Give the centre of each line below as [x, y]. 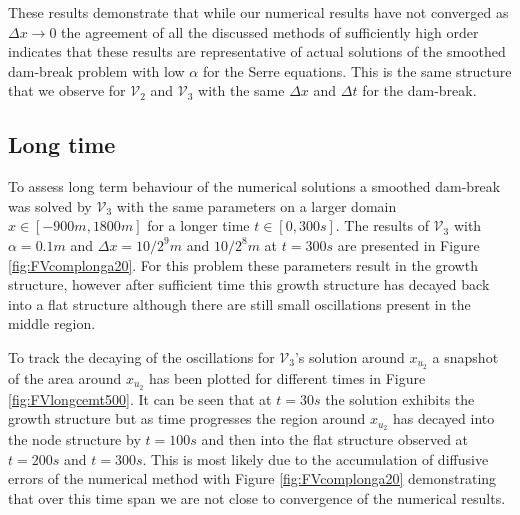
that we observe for [67, 90]
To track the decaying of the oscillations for [141, 356]
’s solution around [349, 356]
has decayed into [444, 418]
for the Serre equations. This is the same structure [357, 70]
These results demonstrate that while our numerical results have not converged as [258, 12]
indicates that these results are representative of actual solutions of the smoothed [257, 51]
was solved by [50, 205]
